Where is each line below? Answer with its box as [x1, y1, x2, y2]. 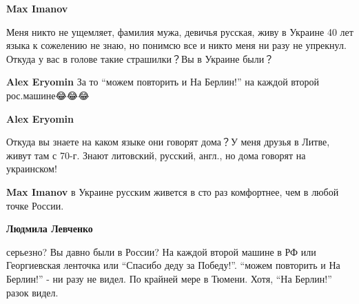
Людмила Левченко [6, 221, 93, 236]
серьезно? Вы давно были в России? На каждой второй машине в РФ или [6, 244, 316, 259]
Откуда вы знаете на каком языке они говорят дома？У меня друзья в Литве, [6, 134, 330, 149]
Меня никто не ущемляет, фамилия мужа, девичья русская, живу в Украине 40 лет [6, 24, 353, 39]
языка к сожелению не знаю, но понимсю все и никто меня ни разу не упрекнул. [6, 38, 347, 52]
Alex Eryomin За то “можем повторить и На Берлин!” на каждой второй [6, 74, 320, 89]
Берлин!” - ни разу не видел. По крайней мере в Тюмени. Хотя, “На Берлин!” [6, 271, 332, 285]
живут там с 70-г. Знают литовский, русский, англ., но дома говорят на [6, 148, 306, 162]
